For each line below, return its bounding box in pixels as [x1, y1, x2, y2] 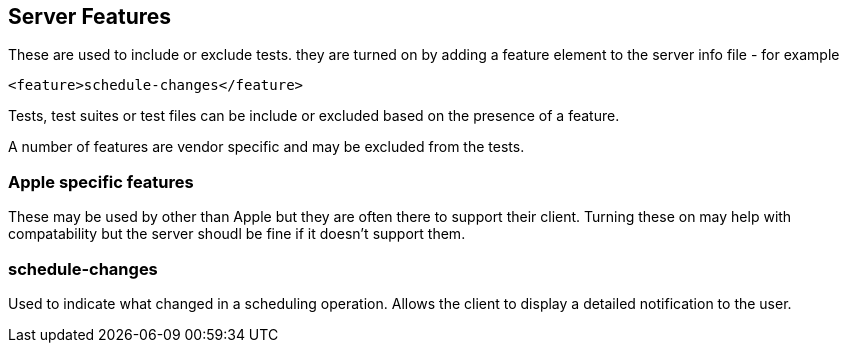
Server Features [8, 4, 172, 29]
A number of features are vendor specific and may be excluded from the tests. [8, 138, 525, 156]
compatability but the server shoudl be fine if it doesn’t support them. [8, 225, 466, 243]
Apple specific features [8, 171, 194, 192]
